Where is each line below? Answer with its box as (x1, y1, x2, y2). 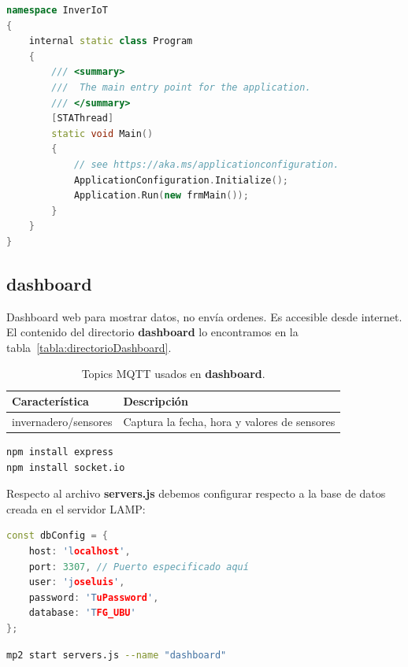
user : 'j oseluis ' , (28, 576, 125, 588)
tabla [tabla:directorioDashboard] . (6, 339, 172, 355)
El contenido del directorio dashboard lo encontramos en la (6, 324, 299, 340)
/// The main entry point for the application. (51, 81, 311, 93)
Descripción (123, 393, 188, 409)
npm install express (6, 447, 114, 458)
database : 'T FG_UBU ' (28, 607, 136, 619)
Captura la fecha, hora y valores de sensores (123, 413, 336, 429)
